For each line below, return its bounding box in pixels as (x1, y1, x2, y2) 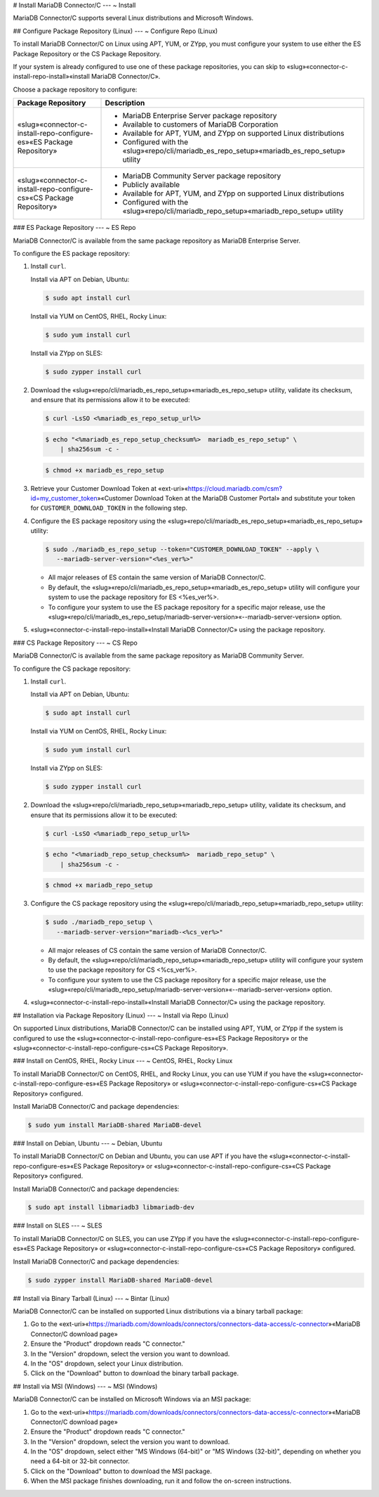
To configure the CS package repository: (13, 664, 131, 673)
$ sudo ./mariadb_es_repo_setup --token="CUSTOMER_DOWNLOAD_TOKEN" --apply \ (45, 546, 319, 553)
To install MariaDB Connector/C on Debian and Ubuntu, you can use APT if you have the (13, 1152, 268, 1160)
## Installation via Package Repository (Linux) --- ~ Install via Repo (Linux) (13, 1011, 230, 1020)
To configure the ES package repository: (13, 249, 130, 257)
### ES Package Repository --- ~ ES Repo (13, 224, 136, 232)
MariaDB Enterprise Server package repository (122, 111, 277, 121)
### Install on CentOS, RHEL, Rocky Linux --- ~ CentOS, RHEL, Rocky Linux (13, 1057, 233, 1065)
